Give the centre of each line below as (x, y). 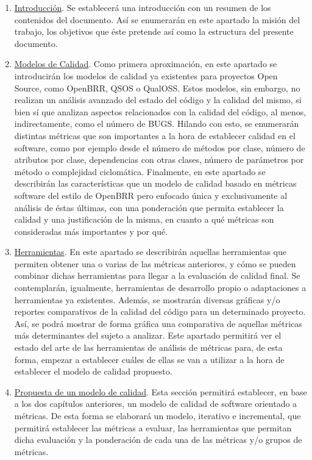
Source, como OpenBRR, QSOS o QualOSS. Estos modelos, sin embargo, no (157, 88)
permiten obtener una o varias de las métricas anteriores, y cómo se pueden (155, 263)
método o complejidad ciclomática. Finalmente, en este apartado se (140, 171)
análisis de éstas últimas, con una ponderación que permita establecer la (149, 207)
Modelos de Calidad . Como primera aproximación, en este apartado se (146, 64)
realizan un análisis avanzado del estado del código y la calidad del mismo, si (158, 100)
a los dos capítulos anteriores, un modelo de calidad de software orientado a (156, 404)
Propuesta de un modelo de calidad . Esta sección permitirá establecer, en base (161, 391)
